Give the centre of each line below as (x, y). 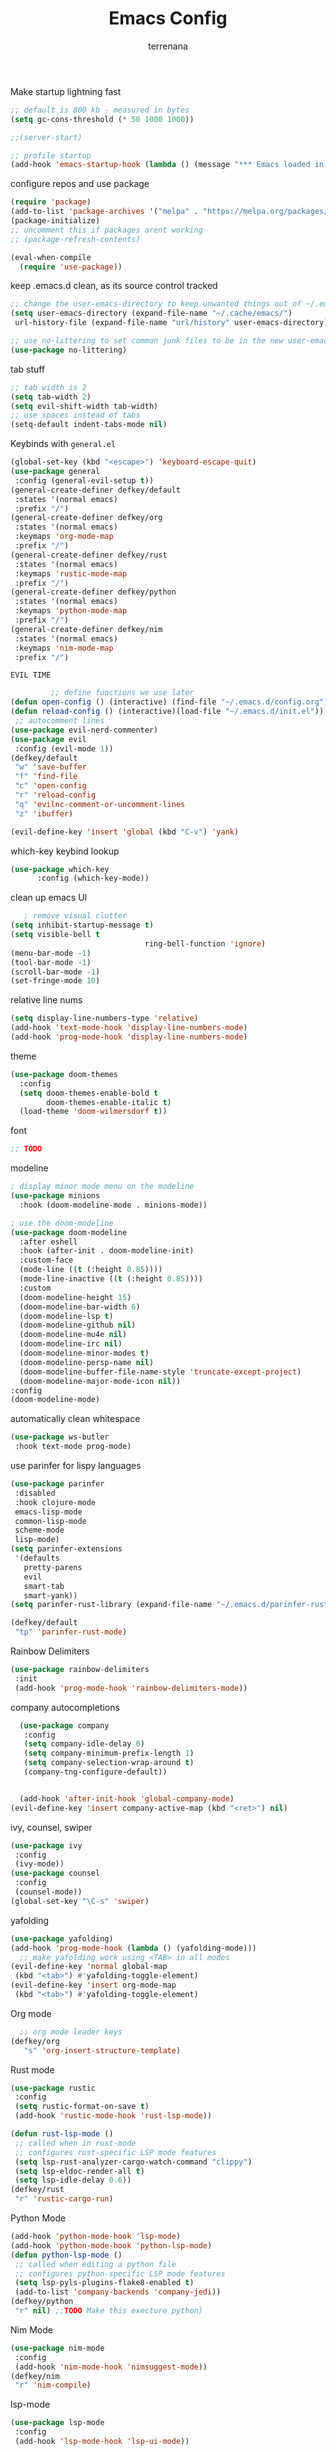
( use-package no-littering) (69, 350)
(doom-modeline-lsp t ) (66, 1316)
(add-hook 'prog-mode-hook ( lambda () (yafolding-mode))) (133, 1948)
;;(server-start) (46, 137)
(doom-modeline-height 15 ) (75, 1297)
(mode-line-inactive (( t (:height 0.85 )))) (111, 1279)
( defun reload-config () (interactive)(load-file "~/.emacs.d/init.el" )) (167, 712)
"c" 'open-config (50, 786)
